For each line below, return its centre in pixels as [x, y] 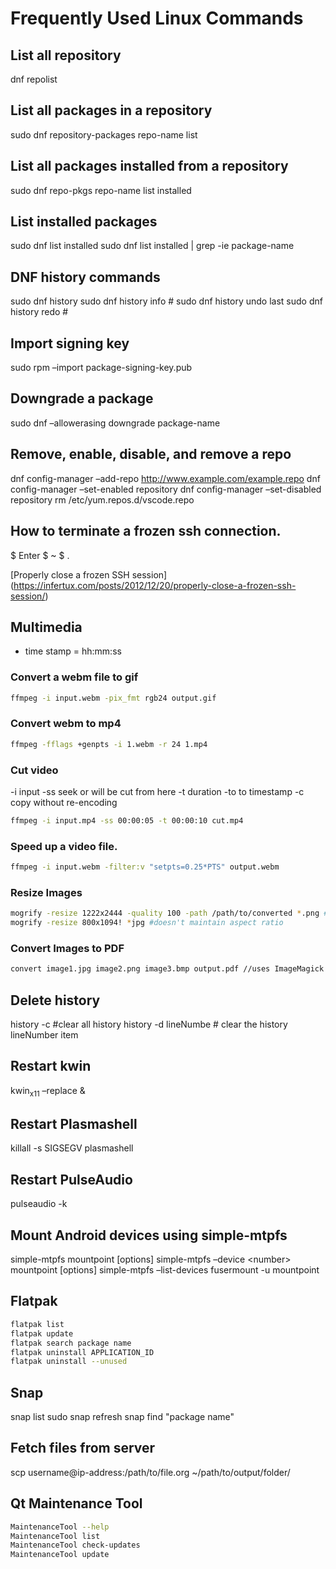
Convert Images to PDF [67, 948]
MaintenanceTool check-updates [75, 1545]
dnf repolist [34, 79]
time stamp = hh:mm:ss [73, 651]
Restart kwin [51, 1066]
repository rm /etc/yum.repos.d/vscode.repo [102, 499]
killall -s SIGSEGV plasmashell [72, 1148]
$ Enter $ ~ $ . [40, 555]
